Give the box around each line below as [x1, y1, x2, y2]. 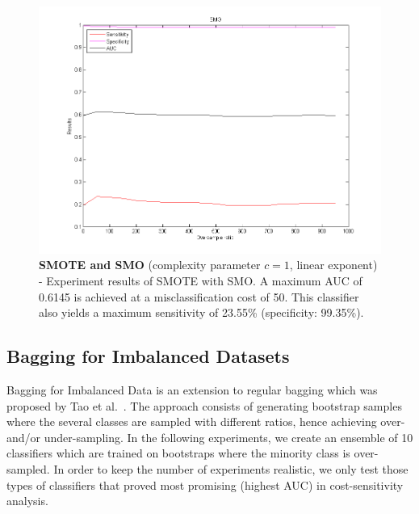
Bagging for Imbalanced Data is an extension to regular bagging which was [6, 381, 378, 398]
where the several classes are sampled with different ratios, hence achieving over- [6, 413, 405, 430]
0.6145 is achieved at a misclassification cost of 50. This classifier [39, 288, 359, 305]
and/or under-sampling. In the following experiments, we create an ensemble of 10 [6, 428, 413, 445]
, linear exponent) [289, 256, 378, 273]
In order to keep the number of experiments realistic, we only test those [53, 461, 409, 478]
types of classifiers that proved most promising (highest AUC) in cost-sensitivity [6, 476, 404, 493]
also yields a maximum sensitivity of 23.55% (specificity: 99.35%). [39, 304, 364, 321]
